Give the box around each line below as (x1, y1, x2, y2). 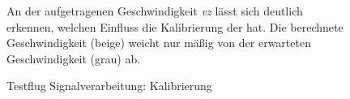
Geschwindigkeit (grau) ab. (6, 49, 141, 67)
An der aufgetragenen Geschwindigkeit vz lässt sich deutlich (6, 2, 303, 19)
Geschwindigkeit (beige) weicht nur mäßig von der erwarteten (6, 34, 311, 51)
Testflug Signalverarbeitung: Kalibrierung (6, 77, 212, 94)
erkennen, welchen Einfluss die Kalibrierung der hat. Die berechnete (6, 18, 344, 35)
